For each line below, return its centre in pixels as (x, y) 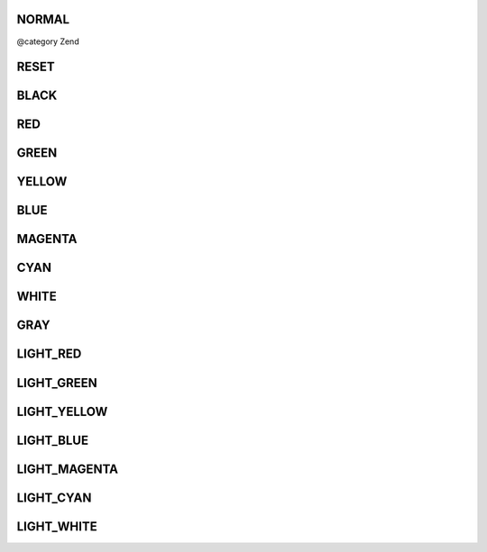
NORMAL (43, 19)
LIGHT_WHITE (57, 526)
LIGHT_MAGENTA (68, 469)
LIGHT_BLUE (53, 440)
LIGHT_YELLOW (62, 411)
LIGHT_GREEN (57, 383)
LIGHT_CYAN (54, 498)
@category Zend (48, 41)
